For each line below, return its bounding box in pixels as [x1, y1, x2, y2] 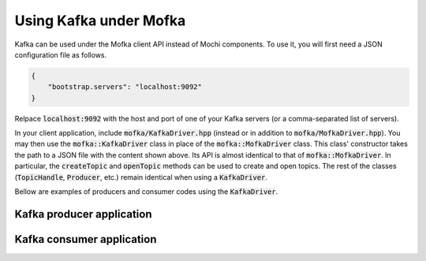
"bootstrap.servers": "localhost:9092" [47, 83, 203, 91]
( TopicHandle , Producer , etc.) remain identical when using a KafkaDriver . [14, 172, 268, 181]
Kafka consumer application [14, 233, 157, 246]
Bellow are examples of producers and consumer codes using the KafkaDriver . [14, 187, 278, 196]
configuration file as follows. [14, 50, 107, 59]
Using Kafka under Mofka [14, 12, 186, 29]
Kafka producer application [14, 207, 152, 221]
